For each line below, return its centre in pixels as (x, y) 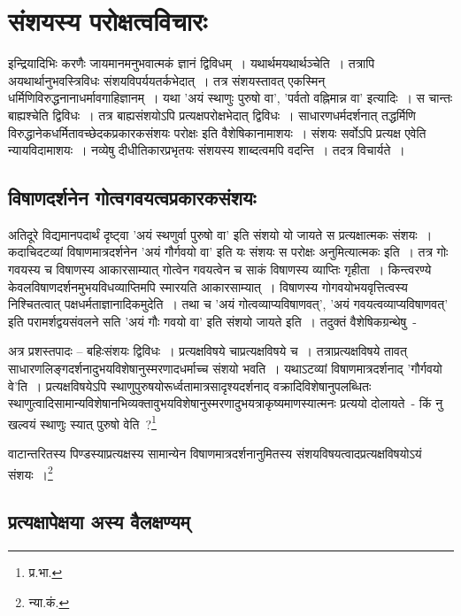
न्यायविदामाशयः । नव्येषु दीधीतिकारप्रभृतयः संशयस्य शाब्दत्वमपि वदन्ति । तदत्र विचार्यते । (207, 150)
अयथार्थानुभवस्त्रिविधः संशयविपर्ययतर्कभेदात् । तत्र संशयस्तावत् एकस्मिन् (167, 80)
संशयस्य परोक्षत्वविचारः (108, 21)
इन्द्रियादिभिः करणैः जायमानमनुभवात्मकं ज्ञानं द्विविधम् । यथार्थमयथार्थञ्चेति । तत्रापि (192, 63)
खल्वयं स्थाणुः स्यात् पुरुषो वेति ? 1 (82, 422)
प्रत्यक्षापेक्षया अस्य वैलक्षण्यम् (99, 522)
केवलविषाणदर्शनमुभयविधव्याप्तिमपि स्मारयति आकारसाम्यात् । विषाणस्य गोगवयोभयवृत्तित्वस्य (208, 286)
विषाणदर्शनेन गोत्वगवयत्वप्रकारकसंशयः (132, 198)
